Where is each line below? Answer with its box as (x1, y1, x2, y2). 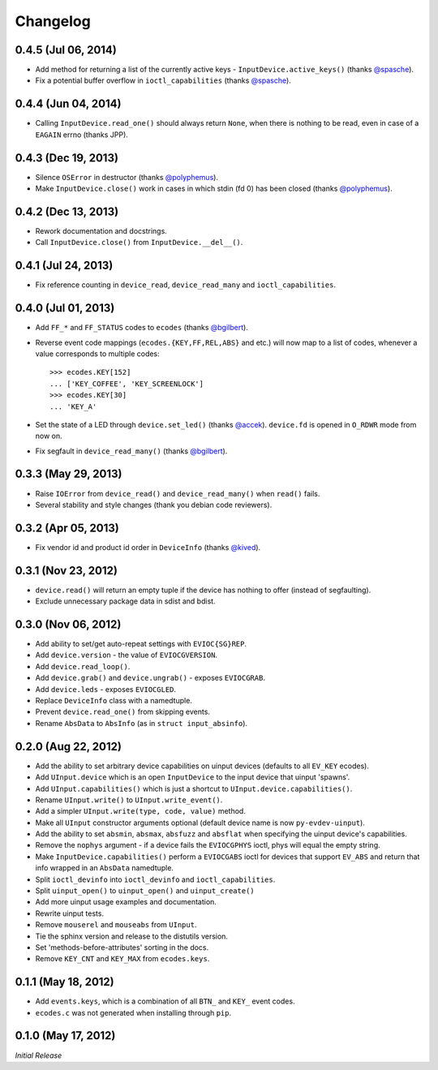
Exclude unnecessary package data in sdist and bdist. (35, 596, 216, 606)
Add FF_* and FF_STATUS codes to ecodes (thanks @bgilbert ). (35, 323, 249, 333)
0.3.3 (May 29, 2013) (15, 467, 122, 481)
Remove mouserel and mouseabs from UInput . (35, 920, 197, 930)
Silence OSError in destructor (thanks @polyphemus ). (35, 172, 219, 182)
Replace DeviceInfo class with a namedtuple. (35, 696, 192, 706)
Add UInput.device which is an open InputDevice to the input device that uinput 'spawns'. (35, 772, 350, 782)
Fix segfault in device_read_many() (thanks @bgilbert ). (35, 446, 228, 456)
